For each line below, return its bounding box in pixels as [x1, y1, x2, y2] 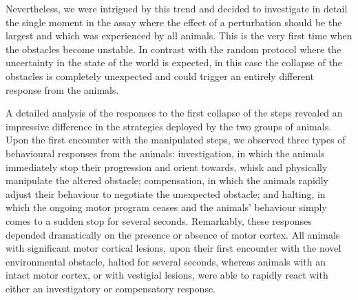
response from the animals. [6, 82, 119, 97]
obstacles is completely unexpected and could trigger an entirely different [6, 68, 314, 83]
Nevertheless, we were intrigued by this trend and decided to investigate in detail [6, 1, 348, 15]
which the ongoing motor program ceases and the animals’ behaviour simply [6, 200, 327, 214]
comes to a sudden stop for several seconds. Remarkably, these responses [6, 213, 312, 228]
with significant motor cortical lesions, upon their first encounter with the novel [6, 241, 341, 255]
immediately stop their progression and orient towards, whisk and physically [6, 159, 328, 174]
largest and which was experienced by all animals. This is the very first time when [6, 28, 352, 43]
